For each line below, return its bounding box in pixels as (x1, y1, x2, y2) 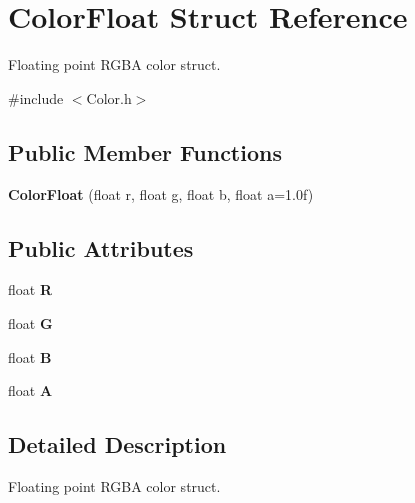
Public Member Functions (8, 136, 282, 167)
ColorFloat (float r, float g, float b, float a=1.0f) (8, 183, 314, 204)
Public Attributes (8, 232, 194, 263)
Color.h (86, 87, 132, 108)
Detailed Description (8, 429, 227, 460)
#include (8, 87, 64, 108)
